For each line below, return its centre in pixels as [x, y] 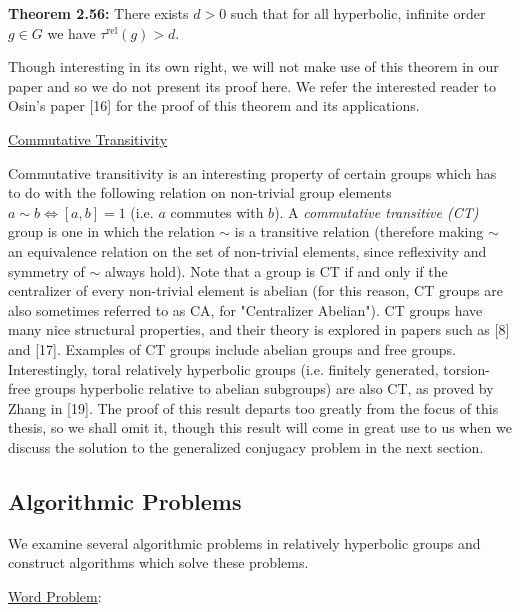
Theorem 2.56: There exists [98, 13]
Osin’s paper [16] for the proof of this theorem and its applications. [214, 105]
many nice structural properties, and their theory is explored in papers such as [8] [259, 329]
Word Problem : [55, 595]
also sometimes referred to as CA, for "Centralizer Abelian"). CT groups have [245, 309]
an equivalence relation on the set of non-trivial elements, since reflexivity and [247, 250]
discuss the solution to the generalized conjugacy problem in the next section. [246, 446]
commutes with [217, 211]
